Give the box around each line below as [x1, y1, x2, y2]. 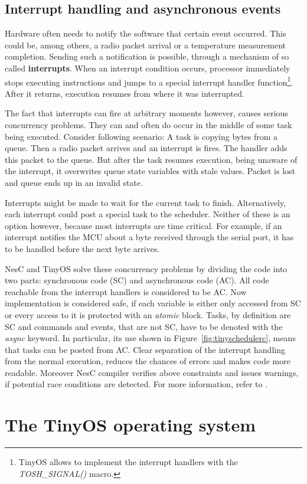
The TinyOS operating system [5, 413, 256, 437]
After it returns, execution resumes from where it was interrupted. [5, 87, 244, 99]
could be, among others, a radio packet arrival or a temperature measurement [5, 38, 286, 51]
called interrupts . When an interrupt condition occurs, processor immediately [5, 61, 290, 74]
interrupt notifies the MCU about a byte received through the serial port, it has [5, 231, 294, 243]
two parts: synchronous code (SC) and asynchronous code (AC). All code [5, 274, 269, 286]
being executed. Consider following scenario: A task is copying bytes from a [5, 130, 278, 142]
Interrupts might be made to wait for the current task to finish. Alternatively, [5, 196, 286, 208]
